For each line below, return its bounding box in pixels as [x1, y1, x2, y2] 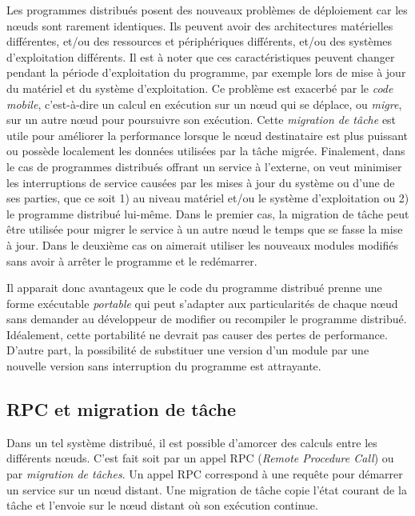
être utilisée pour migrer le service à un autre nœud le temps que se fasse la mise [6, 221, 403, 238]
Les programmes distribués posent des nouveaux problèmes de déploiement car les [6, 2, 408, 18]
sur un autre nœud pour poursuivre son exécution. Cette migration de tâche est [6, 111, 397, 128]
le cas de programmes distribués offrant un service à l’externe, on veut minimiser [6, 158, 402, 174]
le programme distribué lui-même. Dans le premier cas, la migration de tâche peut [6, 205, 409, 222]
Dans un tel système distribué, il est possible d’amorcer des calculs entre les [6, 434, 377, 450]
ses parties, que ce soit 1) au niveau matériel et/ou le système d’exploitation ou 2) [6, 190, 409, 206]
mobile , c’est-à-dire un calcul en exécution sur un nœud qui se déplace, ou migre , [6, 95, 402, 112]
